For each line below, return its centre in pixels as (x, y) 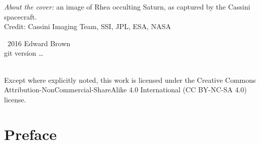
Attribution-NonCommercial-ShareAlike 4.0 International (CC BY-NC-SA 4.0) (125, 90)
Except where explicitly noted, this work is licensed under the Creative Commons (130, 80)
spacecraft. (21, 16)
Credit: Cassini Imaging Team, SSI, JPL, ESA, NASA (88, 26)
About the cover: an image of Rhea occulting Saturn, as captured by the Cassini (127, 7)
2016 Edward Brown (39, 43)
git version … (24, 53)
